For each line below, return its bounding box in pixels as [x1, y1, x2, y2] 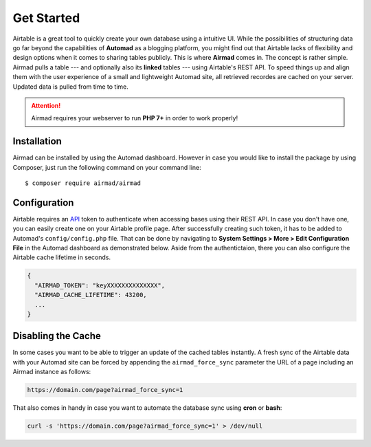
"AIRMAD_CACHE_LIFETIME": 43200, [34, 291, 147, 299]
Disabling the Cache [12, 330, 101, 342]
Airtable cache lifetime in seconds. [12, 253, 111, 261]
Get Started [12, 10, 80, 25]
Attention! [31, 101, 61, 109]
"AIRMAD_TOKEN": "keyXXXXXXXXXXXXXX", [34, 281, 165, 289]
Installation [12, 135, 62, 147]
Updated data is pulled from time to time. [12, 83, 128, 91]
